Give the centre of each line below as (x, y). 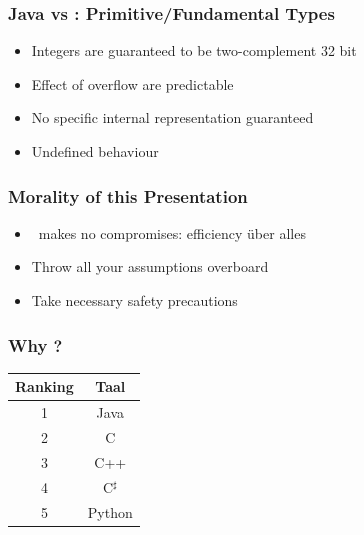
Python (110, 511)
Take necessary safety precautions (134, 300)
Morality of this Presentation (128, 195)
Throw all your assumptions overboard (150, 266)
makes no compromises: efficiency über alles (172, 232)
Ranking (44, 386)
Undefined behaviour (95, 151)
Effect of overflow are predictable (132, 83)
